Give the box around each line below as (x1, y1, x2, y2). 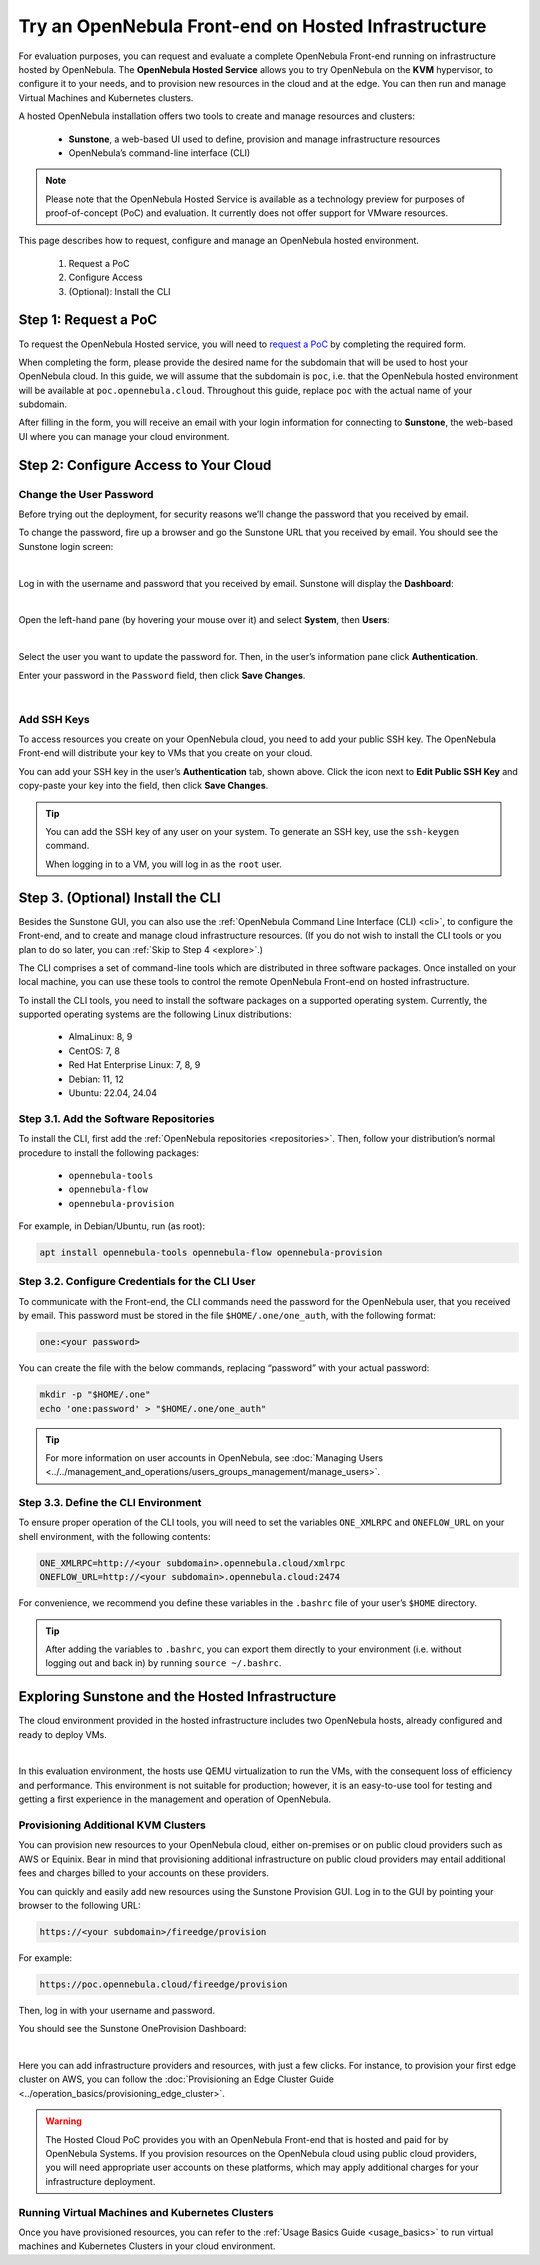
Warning (45, 2115, 82, 2127)
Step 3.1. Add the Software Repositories (18, 1111, 215, 1125)
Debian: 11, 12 (68, 1073, 124, 1085)
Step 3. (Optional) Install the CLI (18, 889, 221, 906)
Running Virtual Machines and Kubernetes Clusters (18, 2205, 274, 2219)
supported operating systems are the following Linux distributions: (18, 1008, 292, 1020)
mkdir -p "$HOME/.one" (39, 1389, 151, 1400)
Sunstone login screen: (18, 540, 114, 552)
